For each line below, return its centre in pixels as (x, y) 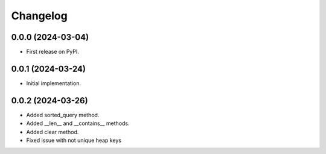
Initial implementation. (54, 83)
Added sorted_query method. (63, 115)
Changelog (39, 16)
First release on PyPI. (53, 52)
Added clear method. (53, 132)
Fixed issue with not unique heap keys (74, 140)
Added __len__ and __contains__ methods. (78, 123)
